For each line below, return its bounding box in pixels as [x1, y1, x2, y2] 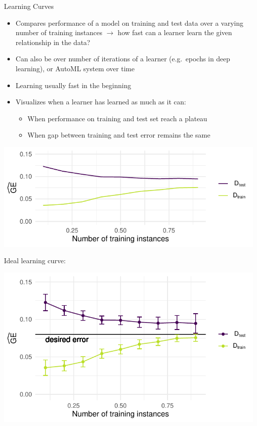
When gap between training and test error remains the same [27, 130, 211, 140]
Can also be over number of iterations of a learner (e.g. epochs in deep [15, 53, 230, 64]
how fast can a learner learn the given [118, 27, 232, 38]
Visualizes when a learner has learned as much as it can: [15, 96, 186, 107]
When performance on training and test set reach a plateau [27, 113, 208, 123]
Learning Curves [4, 1, 54, 11]
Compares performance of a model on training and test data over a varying [15, 17, 244, 28]
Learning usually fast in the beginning [15, 80, 131, 90]
